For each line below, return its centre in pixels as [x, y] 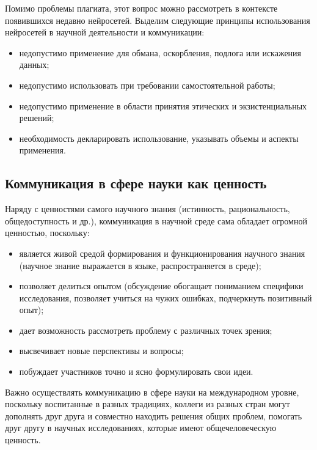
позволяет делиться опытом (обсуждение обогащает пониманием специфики [161, 286]
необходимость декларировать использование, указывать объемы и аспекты [159, 138]
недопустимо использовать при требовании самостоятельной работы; [147, 85]
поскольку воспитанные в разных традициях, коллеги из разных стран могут [148, 404]
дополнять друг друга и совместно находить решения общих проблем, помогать [154, 415]
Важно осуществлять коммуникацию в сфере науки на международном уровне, [152, 392]
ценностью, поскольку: [47, 233]
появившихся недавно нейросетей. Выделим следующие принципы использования [158, 20]
